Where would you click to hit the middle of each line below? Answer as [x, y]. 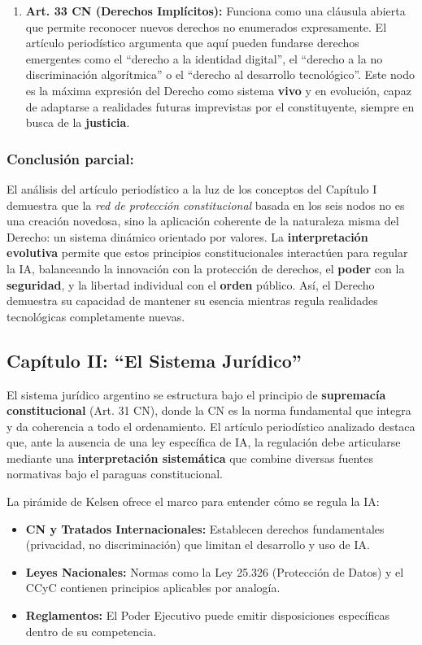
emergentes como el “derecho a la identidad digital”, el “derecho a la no [204, 58]
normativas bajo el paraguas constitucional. [115, 474]
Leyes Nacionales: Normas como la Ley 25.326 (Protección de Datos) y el [215, 571]
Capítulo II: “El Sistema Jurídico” [154, 360]
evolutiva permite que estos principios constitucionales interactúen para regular [207, 253]
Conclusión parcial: [70, 158]
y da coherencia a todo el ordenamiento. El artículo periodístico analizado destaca [211, 426]
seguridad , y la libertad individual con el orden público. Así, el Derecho [191, 284]
